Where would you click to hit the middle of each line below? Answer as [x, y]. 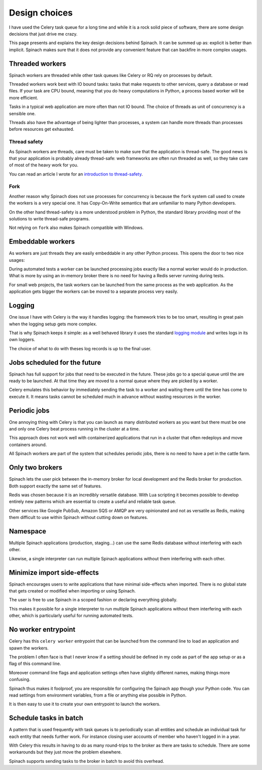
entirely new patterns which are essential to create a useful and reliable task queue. [93, 501]
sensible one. [22, 113]
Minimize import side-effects [54, 572]
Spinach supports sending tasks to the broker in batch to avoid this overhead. [87, 761]
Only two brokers [36, 468]
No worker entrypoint [42, 630]
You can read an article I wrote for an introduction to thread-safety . [76, 174]
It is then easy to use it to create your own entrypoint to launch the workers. [85, 704]
